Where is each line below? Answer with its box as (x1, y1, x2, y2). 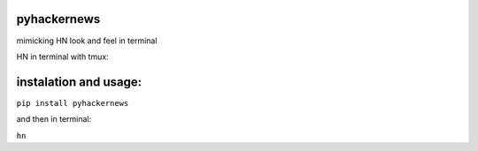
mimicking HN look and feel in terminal (16, 35, 158, 46)
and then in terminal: (16, 114, 92, 125)
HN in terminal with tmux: (16, 51, 110, 62)
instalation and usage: (16, 74, 142, 89)
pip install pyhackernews (16, 98, 129, 108)
